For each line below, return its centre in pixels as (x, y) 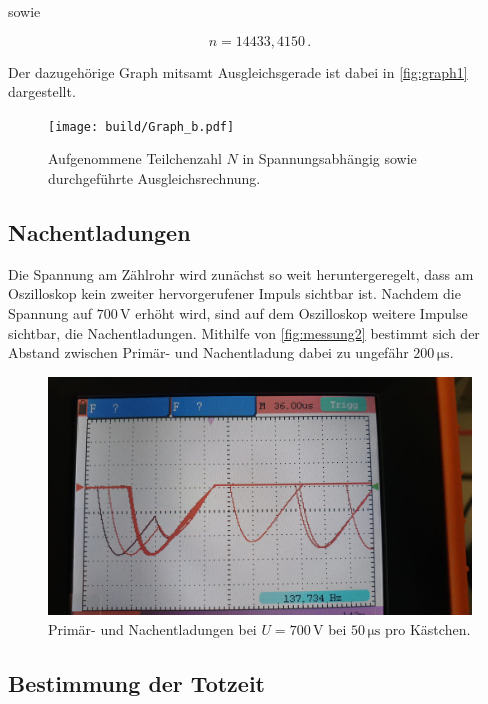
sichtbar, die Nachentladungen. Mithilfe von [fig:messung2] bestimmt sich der (244, 332)
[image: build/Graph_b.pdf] (141, 126)
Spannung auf (50, 313)
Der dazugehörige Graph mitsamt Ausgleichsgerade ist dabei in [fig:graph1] (238, 71)
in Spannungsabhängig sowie (329, 158)
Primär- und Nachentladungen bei (152, 628)
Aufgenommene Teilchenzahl (135, 158)
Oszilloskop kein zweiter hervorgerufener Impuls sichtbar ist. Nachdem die (234, 293)
